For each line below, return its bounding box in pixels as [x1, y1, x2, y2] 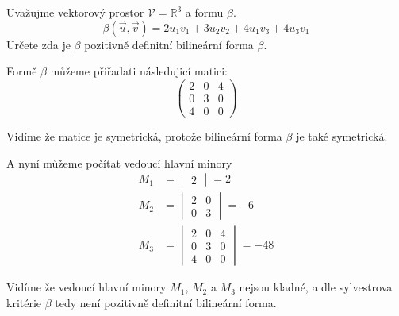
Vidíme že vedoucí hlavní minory [6, 279, 167, 295]
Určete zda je [6, 36, 71, 52]
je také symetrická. [296, 127, 388, 144]
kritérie [6, 294, 42, 310]
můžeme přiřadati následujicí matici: [50, 63, 228, 79]
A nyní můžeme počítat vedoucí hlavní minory [6, 154, 232, 171]
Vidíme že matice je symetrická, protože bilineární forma [6, 127, 282, 144]
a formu [185, 4, 224, 20]
